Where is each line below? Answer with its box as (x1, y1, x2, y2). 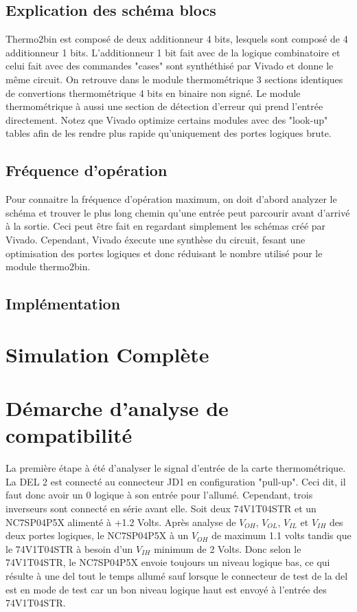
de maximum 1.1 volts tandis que (211, 528, 352, 543)
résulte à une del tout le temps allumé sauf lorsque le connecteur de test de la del (5, 568, 348, 582)
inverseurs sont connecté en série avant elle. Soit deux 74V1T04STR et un (5, 501, 316, 515)
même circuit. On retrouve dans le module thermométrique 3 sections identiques (5, 72, 343, 86)
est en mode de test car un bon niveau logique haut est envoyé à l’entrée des (5, 582, 327, 596)
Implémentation (5, 293, 121, 314)
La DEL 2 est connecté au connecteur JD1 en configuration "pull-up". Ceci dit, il (5, 474, 346, 488)
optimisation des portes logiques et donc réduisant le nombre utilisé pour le (5, 245, 323, 260)
